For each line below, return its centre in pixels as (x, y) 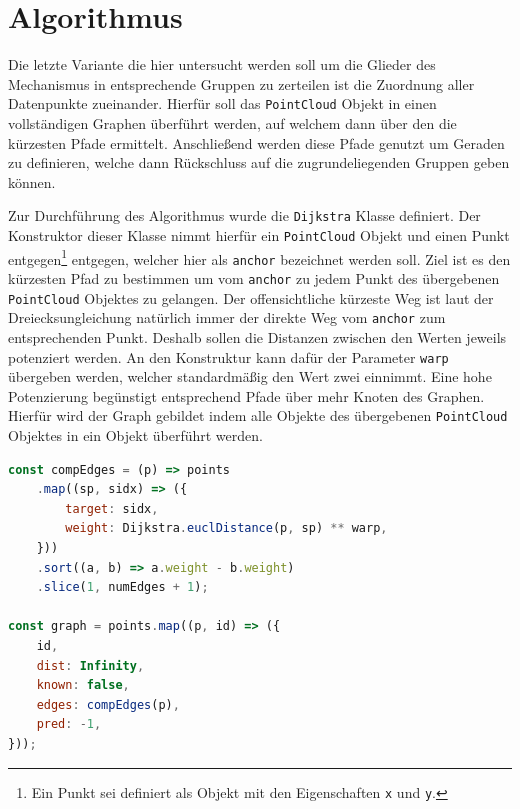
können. (32, 181)
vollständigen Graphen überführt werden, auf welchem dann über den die (232, 122)
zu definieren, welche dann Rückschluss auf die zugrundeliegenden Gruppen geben (259, 162)
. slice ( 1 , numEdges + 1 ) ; (122, 587)
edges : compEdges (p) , (108, 704)
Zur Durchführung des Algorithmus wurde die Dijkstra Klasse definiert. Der (244, 215)
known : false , (83, 685)
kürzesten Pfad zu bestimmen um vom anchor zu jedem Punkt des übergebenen (254, 277)
